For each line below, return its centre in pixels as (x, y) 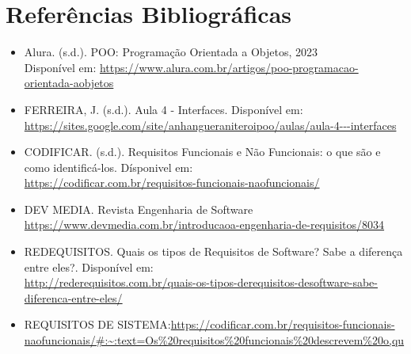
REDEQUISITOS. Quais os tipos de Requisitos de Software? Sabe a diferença (213, 251)
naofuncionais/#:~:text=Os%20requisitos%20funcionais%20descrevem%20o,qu (214, 340)
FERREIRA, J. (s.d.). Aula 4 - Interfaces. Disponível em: (164, 109)
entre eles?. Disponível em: (89, 266)
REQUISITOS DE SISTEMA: (97, 324)
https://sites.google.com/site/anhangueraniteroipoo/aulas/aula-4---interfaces (210, 125)
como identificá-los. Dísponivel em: (108, 167)
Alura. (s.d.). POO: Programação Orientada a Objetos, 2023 (171, 52)
